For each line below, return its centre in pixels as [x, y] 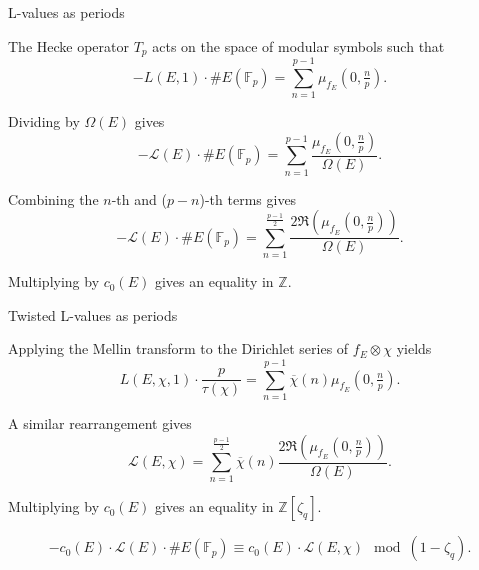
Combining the [53, 198]
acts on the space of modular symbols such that [298, 45]
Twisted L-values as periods [93, 314]
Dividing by [44, 121]
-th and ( [139, 198]
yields [414, 348]
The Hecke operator [69, 45]
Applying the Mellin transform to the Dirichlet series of [178, 348]
